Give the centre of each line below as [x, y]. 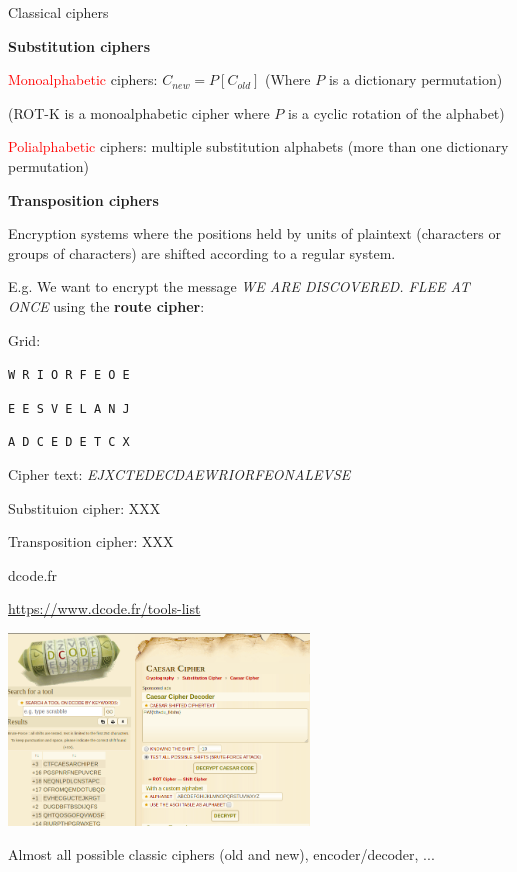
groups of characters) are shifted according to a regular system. [202, 252]
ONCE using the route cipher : [106, 305]
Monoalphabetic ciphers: [83, 79]
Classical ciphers [58, 12]
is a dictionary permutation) [415, 79]
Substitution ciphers [79, 45]
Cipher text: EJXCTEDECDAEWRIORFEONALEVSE [179, 474]
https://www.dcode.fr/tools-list [104, 608]
